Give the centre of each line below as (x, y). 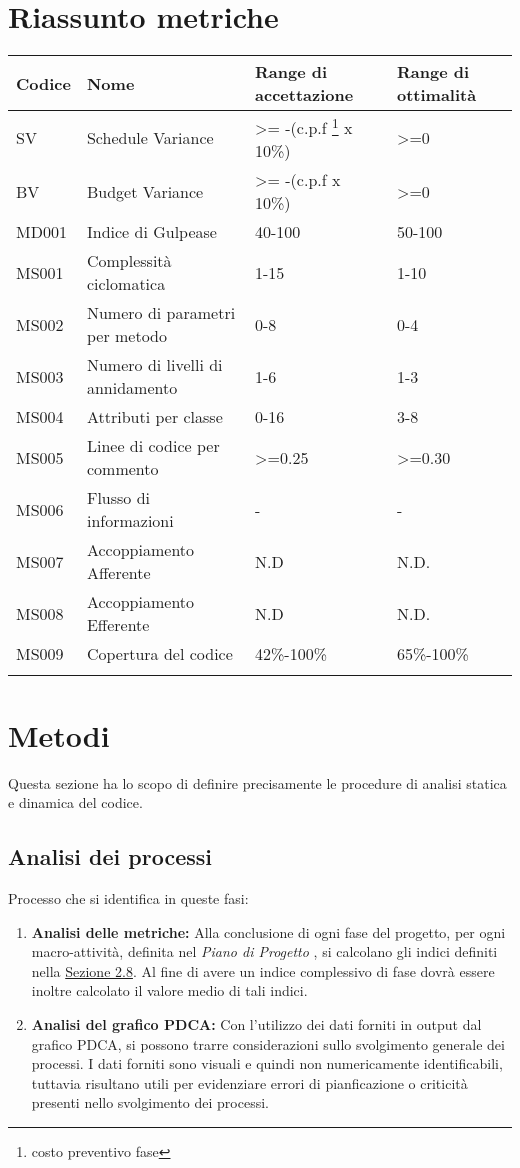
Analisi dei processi (110, 856)
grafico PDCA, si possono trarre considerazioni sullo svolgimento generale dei (268, 1043)
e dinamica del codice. (75, 802)
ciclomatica (126, 284)
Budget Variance (145, 191)
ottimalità (436, 95)
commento (122, 469)
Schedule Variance (150, 138)
